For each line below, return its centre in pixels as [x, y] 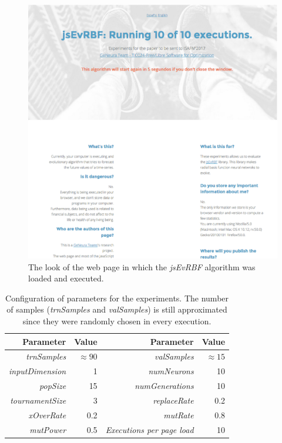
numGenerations [164, 386]
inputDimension [38, 371]
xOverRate [47, 415]
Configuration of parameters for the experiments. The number [117, 298]
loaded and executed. [66, 278]
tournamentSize [38, 400]
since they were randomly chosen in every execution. [117, 320]
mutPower [48, 429]
